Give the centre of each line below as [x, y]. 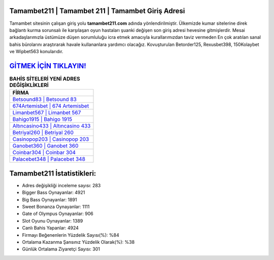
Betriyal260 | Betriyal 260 [43, 133]
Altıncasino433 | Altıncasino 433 [52, 126]
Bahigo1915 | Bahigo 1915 [42, 119]
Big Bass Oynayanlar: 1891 [49, 199]
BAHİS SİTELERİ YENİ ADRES [45, 79]
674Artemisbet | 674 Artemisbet [51, 106]
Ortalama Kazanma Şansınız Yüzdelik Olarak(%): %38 [78, 242]
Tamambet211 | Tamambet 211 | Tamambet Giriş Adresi [97, 11]
